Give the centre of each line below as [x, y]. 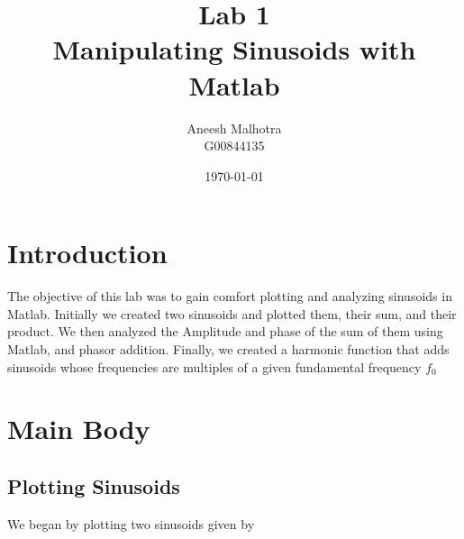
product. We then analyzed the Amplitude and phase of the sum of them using [225, 331]
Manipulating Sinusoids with [234, 49]
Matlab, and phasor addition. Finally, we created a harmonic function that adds [228, 349]
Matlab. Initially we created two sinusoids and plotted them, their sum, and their [232, 313]
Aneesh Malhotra [234, 128]
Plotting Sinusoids [94, 485]
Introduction [87, 253]
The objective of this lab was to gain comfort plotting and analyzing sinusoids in [230, 296]
